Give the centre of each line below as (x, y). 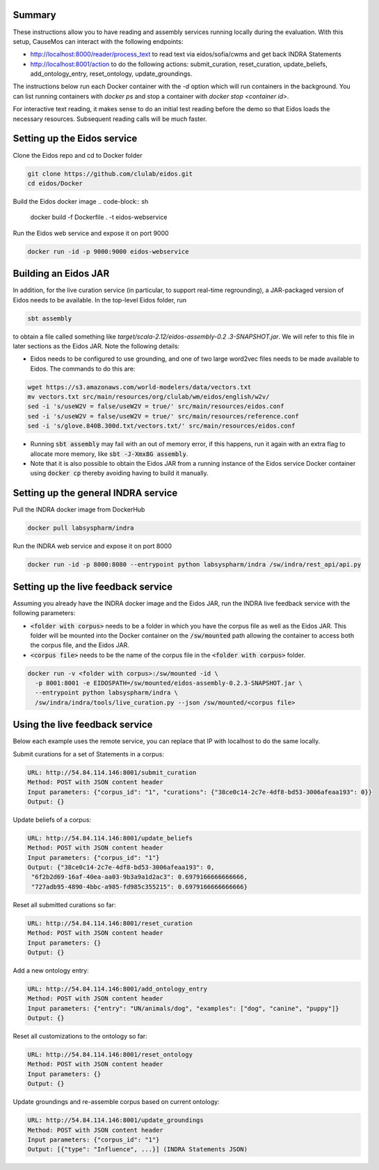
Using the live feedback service (83, 725)
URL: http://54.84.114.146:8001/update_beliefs (110, 838)
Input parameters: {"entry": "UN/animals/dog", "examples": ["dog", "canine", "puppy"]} (184, 1008)
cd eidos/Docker (55, 183)
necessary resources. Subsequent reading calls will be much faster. (110, 119)
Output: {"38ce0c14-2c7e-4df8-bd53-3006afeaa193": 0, (121, 868)
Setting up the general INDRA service (95, 493)
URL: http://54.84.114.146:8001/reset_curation (110, 923)
